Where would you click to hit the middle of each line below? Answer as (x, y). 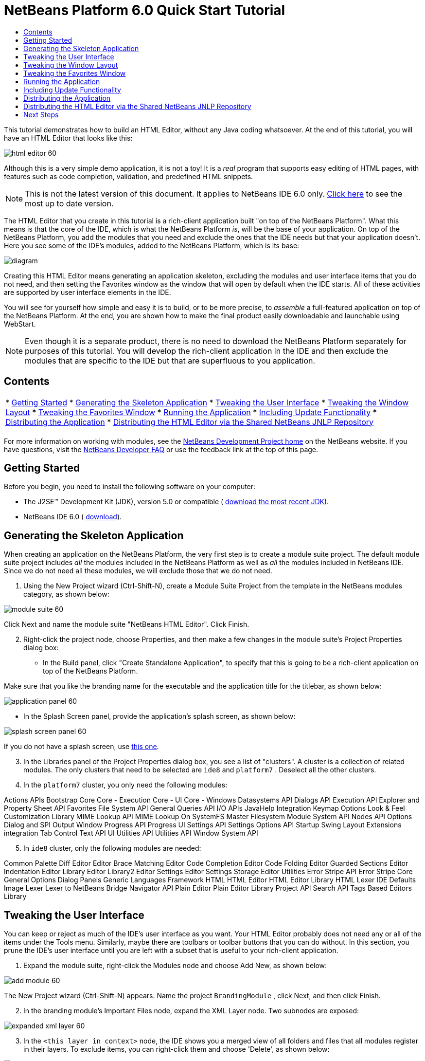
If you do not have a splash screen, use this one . (81, 747)
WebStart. (20, 324)
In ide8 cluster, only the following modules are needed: (112, 848)
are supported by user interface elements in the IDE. (88, 292)
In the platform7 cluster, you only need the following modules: (125, 785)
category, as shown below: (66, 594)
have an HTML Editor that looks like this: (68, 138)
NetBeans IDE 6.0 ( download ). (73, 517)
